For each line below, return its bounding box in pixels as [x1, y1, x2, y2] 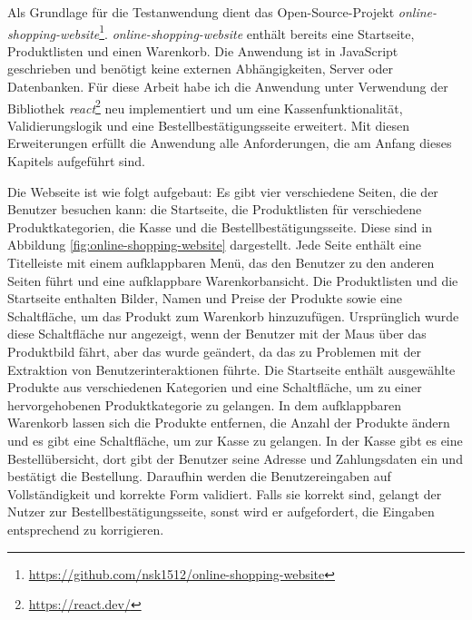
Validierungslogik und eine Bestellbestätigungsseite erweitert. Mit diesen [7, 115, 409, 134]
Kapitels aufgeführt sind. [7, 152, 145, 171]
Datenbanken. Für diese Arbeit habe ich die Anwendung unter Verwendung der [7, 77, 448, 96]
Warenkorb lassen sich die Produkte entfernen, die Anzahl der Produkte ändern [7, 413, 450, 432]
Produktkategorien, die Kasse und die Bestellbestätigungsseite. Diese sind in [7, 217, 432, 236]
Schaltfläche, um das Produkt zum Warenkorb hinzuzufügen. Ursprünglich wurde [7, 306, 459, 325]
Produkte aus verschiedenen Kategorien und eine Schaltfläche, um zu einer [7, 378, 422, 397]
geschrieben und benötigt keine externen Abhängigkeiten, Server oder [7, 59, 393, 78]
